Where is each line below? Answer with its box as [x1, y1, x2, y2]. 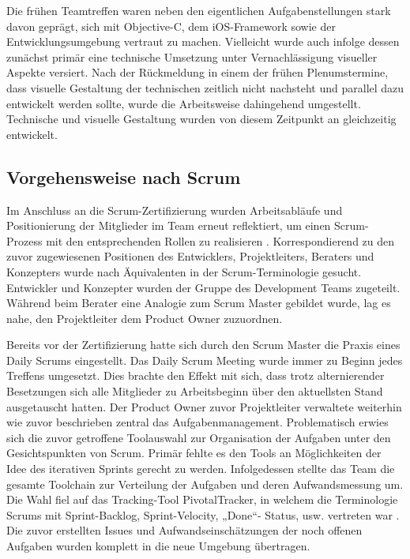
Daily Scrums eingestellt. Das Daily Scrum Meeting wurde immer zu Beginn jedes [6, 351, 403, 368]
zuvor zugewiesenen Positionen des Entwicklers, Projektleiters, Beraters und [6, 248, 374, 264]
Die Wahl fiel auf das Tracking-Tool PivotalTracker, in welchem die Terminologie [6, 491, 398, 508]
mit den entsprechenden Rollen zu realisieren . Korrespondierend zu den [46, 232, 395, 249]
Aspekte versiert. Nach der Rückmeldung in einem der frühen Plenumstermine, [6, 64, 389, 81]
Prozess [6, 232, 43, 249]
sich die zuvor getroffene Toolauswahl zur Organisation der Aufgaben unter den [6, 429, 391, 445]
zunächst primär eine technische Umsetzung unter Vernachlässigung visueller [6, 48, 378, 65]
